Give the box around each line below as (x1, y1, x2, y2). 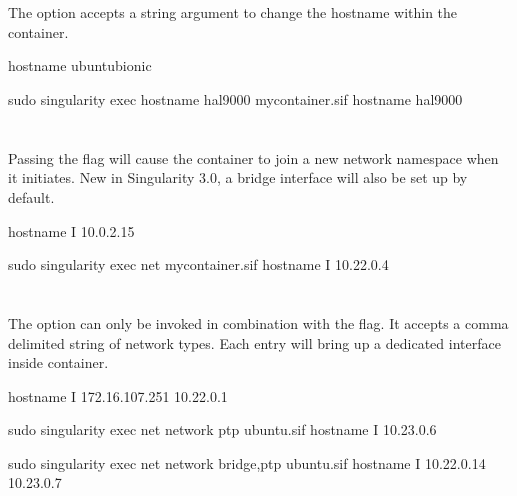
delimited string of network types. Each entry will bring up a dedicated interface (8, 332, 501, 353)
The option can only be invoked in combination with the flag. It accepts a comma (8, 312, 509, 333)
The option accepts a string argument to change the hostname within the (8, 2, 458, 23)
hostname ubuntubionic (8, 55, 152, 76)
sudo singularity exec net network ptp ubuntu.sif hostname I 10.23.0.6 (8, 419, 437, 440)
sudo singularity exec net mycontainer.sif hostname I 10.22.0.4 (8, 254, 389, 275)
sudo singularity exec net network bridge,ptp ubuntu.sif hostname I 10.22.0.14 (8, 452, 486, 473)
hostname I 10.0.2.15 (8, 220, 135, 241)
